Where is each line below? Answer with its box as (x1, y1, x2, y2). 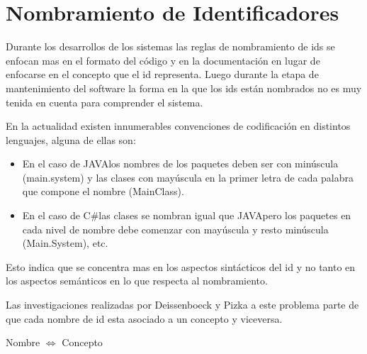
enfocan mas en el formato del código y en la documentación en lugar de (6, 52, 320, 67)
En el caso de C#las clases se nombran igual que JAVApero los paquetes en (22, 208, 351, 223)
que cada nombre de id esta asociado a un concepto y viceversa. (6, 311, 283, 326)
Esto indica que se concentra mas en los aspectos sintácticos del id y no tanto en (6, 259, 356, 274)
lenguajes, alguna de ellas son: (6, 132, 136, 147)
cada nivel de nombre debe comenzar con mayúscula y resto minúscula (22, 221, 329, 236)
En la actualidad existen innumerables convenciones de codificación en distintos (6, 118, 351, 133)
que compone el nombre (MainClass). (22, 184, 184, 199)
